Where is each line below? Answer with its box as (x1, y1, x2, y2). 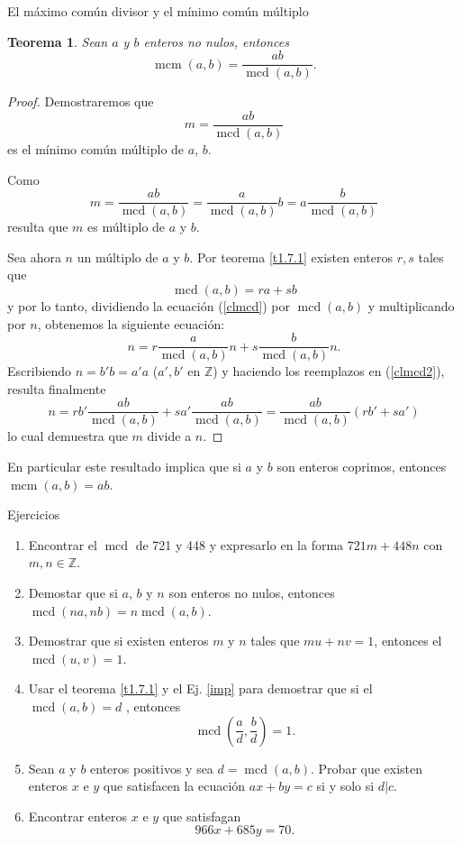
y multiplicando (367, 296, 455, 315)
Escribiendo (7, 362, 72, 381)
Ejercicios (7, 505, 60, 524)
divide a (147, 427, 192, 445)
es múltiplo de (87, 217, 166, 236)
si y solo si (316, 776, 375, 795)
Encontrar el (28, 535, 97, 554)
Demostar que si (28, 583, 118, 601)
